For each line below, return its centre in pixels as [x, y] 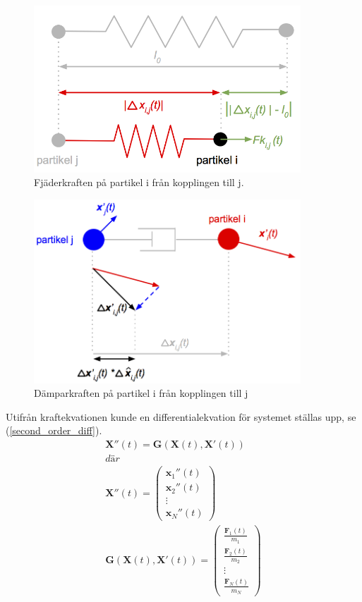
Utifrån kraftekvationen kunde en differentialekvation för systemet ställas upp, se [181, 416]
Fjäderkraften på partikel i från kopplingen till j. [139, 182]
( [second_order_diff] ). [54, 430]
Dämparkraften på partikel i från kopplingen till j [141, 393]
